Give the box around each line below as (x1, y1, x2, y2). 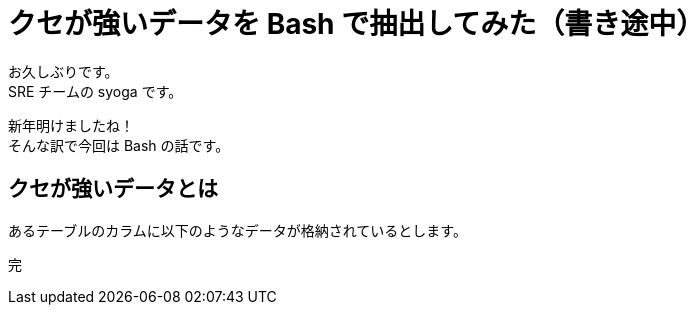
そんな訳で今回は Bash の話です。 (8, 136, 230, 154)
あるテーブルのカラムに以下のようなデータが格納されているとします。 (8, 221, 467, 239)
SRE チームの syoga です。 (8, 82, 183, 100)
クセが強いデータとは (8, 176, 218, 202)
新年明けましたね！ (8, 116, 134, 134)
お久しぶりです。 (8, 62, 119, 80)
